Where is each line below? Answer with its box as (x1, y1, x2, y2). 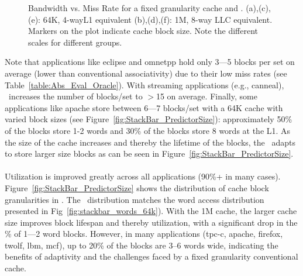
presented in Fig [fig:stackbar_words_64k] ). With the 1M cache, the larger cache (5, 205, 297, 217)
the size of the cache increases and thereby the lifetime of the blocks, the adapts (5, 136, 296, 148)
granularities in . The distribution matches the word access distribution (5, 193, 264, 205)
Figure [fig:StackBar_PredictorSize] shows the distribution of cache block (5, 181, 269, 194)
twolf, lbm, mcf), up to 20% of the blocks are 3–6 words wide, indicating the (5, 239, 278, 251)
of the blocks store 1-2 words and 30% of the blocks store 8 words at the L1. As (5, 124, 291, 136)
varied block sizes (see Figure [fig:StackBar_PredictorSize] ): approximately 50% (5, 113, 292, 125)
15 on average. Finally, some (156, 90, 257, 102)
